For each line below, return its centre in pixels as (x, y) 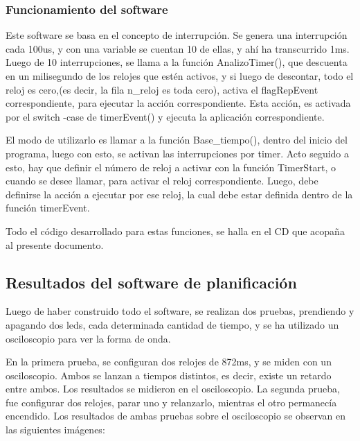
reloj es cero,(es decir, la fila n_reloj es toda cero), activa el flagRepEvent (162, 89)
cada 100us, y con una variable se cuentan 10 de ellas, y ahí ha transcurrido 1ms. (178, 48)
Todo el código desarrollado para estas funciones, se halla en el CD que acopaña (175, 231)
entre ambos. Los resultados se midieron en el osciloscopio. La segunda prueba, (173, 389)
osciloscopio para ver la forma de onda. (88, 338)
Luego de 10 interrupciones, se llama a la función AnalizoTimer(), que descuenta (177, 62)
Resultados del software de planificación (151, 282)
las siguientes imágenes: (55, 430)
